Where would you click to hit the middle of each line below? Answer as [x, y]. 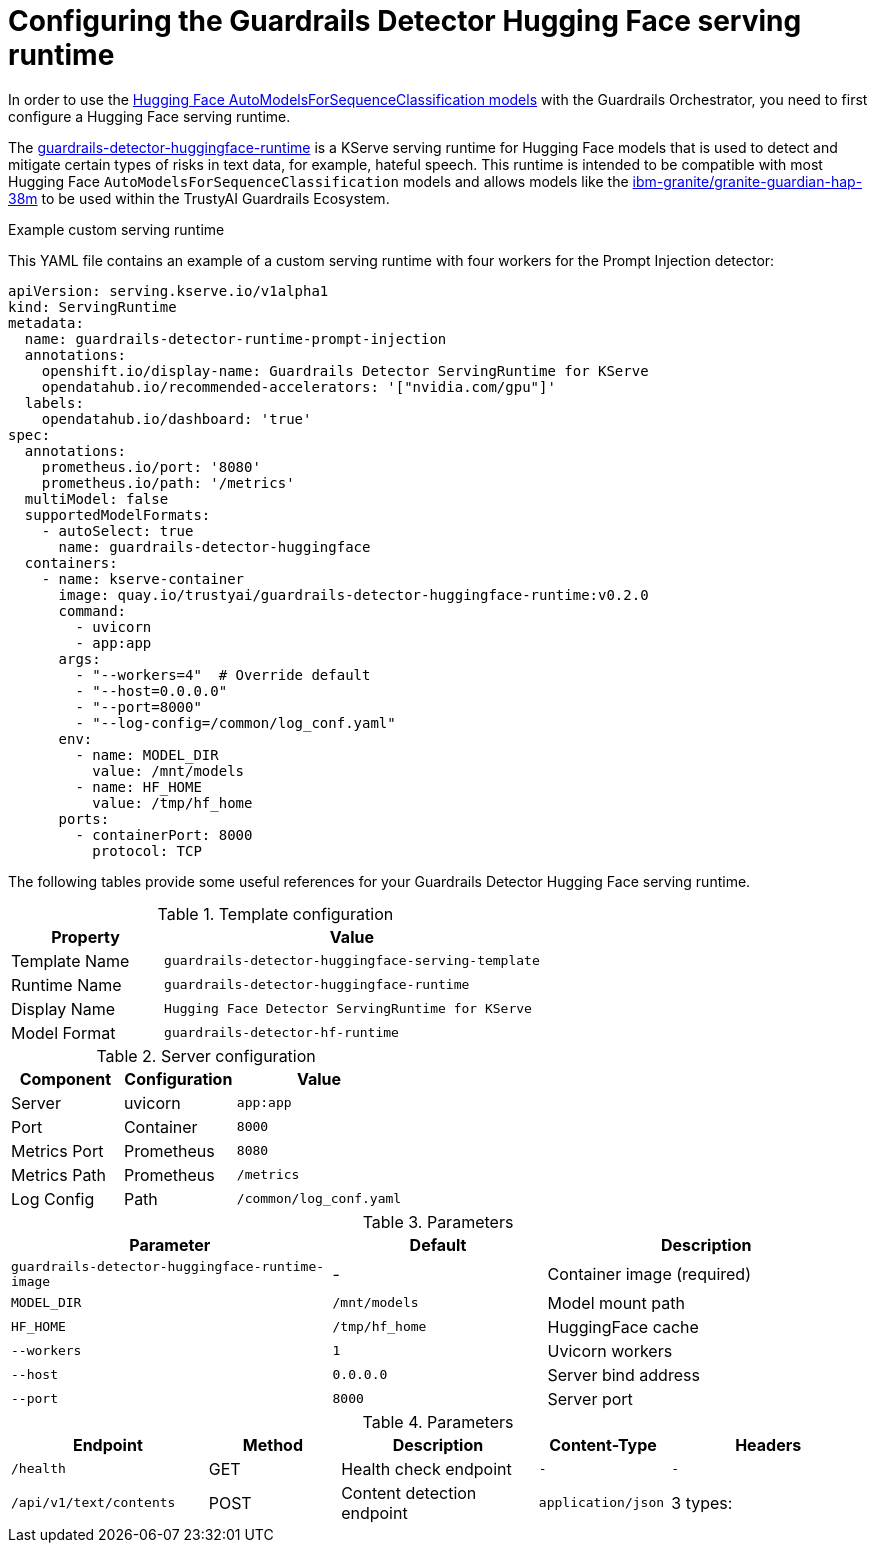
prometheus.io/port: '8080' [151, 466]
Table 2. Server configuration [206, 1055]
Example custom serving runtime [116, 229]
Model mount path [616, 1302]
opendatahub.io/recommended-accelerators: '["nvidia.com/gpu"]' [298, 386]
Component [65, 1078]
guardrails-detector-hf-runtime [281, 1033]
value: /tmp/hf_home [172, 802]
